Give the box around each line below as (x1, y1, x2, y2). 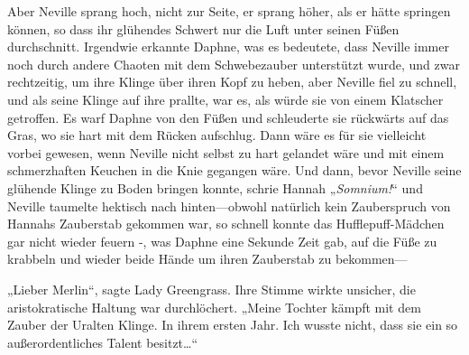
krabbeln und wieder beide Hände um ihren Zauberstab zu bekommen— (7, 249, 408, 268)
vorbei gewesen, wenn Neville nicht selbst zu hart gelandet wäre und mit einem (7, 143, 445, 162)
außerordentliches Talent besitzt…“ (7, 332, 198, 351)
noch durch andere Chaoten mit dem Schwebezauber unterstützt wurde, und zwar (7, 54, 460, 73)
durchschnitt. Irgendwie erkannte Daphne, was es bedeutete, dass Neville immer (7, 37, 449, 56)
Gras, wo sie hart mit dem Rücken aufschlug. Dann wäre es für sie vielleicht (7, 126, 427, 145)
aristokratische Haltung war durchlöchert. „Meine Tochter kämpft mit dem (7, 297, 421, 316)
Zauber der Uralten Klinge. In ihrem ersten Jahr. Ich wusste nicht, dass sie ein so (7, 315, 458, 334)
